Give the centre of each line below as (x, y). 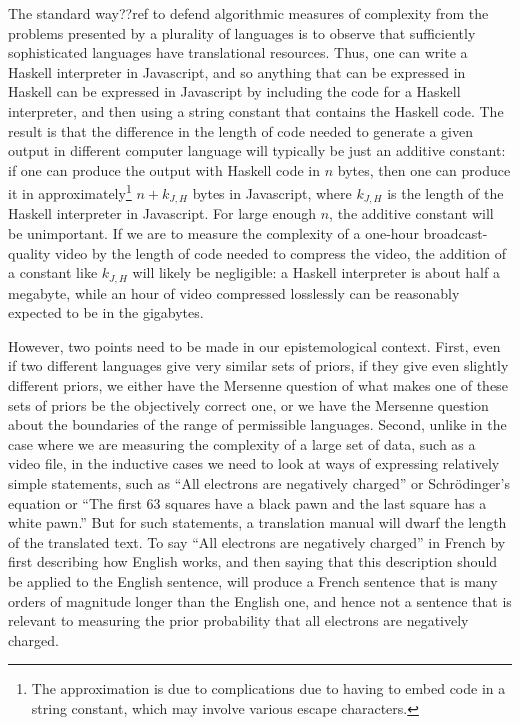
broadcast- (455, 233)
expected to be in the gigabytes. (106, 312)
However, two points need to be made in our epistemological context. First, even (254, 345)
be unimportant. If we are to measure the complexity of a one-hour (213, 233)
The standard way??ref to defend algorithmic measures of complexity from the (248, 13)
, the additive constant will (411, 213)
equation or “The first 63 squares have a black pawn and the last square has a (247, 502)
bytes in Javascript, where (272, 193)
